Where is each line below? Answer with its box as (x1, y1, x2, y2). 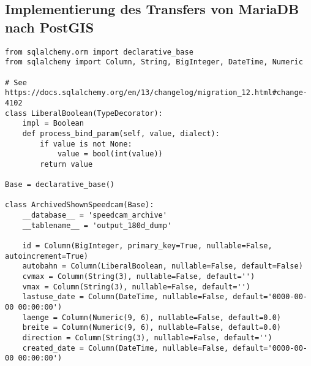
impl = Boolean (22, 119, 84, 128)
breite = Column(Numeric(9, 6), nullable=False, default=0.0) (22, 323, 282, 332)
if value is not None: (40, 139, 132, 148)
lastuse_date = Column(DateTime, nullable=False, (22, 292, 229, 302)
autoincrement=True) (5, 251, 89, 261)
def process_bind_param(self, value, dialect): (22, 129, 220, 138)
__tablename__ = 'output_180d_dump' (22, 221, 172, 230)
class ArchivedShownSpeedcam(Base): (5, 200, 154, 210)
